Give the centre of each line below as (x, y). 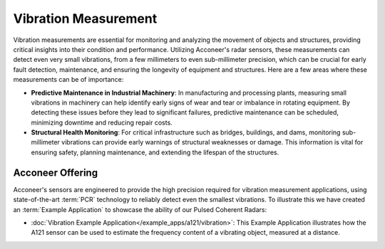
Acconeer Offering (56, 173)
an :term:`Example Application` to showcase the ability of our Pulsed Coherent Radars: (140, 209)
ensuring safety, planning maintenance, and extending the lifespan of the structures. (155, 152)
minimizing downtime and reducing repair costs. (102, 122)
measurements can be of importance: (68, 80)
